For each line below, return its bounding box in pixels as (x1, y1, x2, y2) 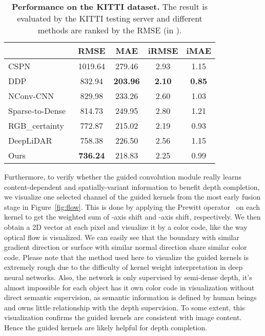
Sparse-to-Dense (8, 105, 66, 116)
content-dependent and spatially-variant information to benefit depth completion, (4, 181, 260, 192)
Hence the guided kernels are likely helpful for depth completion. (4, 322, 208, 332)
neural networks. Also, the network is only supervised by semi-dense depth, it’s (4, 271, 252, 282)
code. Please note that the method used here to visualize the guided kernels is (4, 251, 249, 262)
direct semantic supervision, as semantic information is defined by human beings (4, 292, 257, 303)
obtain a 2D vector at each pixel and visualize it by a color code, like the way (4, 221, 248, 232)
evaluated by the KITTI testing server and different (17, 12, 202, 24)
